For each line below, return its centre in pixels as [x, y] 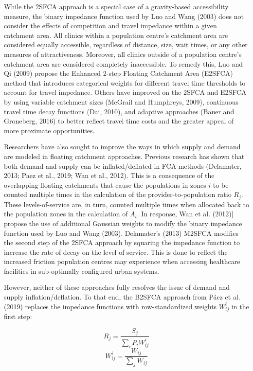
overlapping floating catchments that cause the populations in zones [105, 185]
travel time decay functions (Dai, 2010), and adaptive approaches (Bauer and [119, 111]
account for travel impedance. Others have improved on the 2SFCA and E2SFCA [125, 92]
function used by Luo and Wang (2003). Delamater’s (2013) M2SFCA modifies [121, 233]
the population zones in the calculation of [66, 214]
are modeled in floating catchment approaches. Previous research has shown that [124, 156]
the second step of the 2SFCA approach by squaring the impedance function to [122, 242]
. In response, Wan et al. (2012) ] [185, 214]
